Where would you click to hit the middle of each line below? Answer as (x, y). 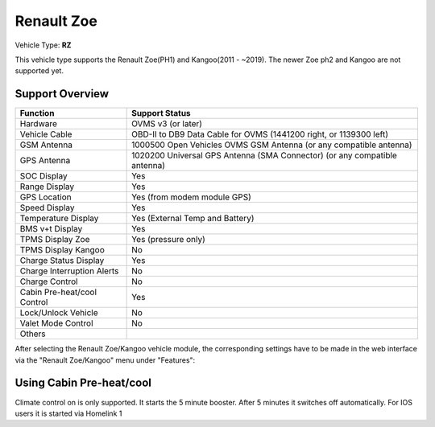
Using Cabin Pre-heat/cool (83, 383)
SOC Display (43, 176)
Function (37, 113)
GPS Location (46, 197)
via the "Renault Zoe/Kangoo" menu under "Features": (105, 360)
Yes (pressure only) (168, 240)
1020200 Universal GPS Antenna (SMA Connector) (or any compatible (265, 155)
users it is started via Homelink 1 (68, 413)
